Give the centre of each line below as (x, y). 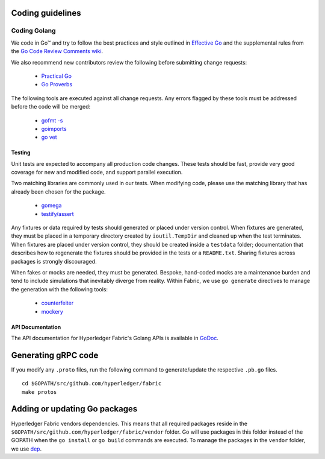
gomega (51, 206)
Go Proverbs (57, 84)
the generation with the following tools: (60, 289)
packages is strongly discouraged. (54, 261)
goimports (54, 128)
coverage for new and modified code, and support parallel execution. (97, 173)
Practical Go (57, 76)
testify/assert (58, 214)
